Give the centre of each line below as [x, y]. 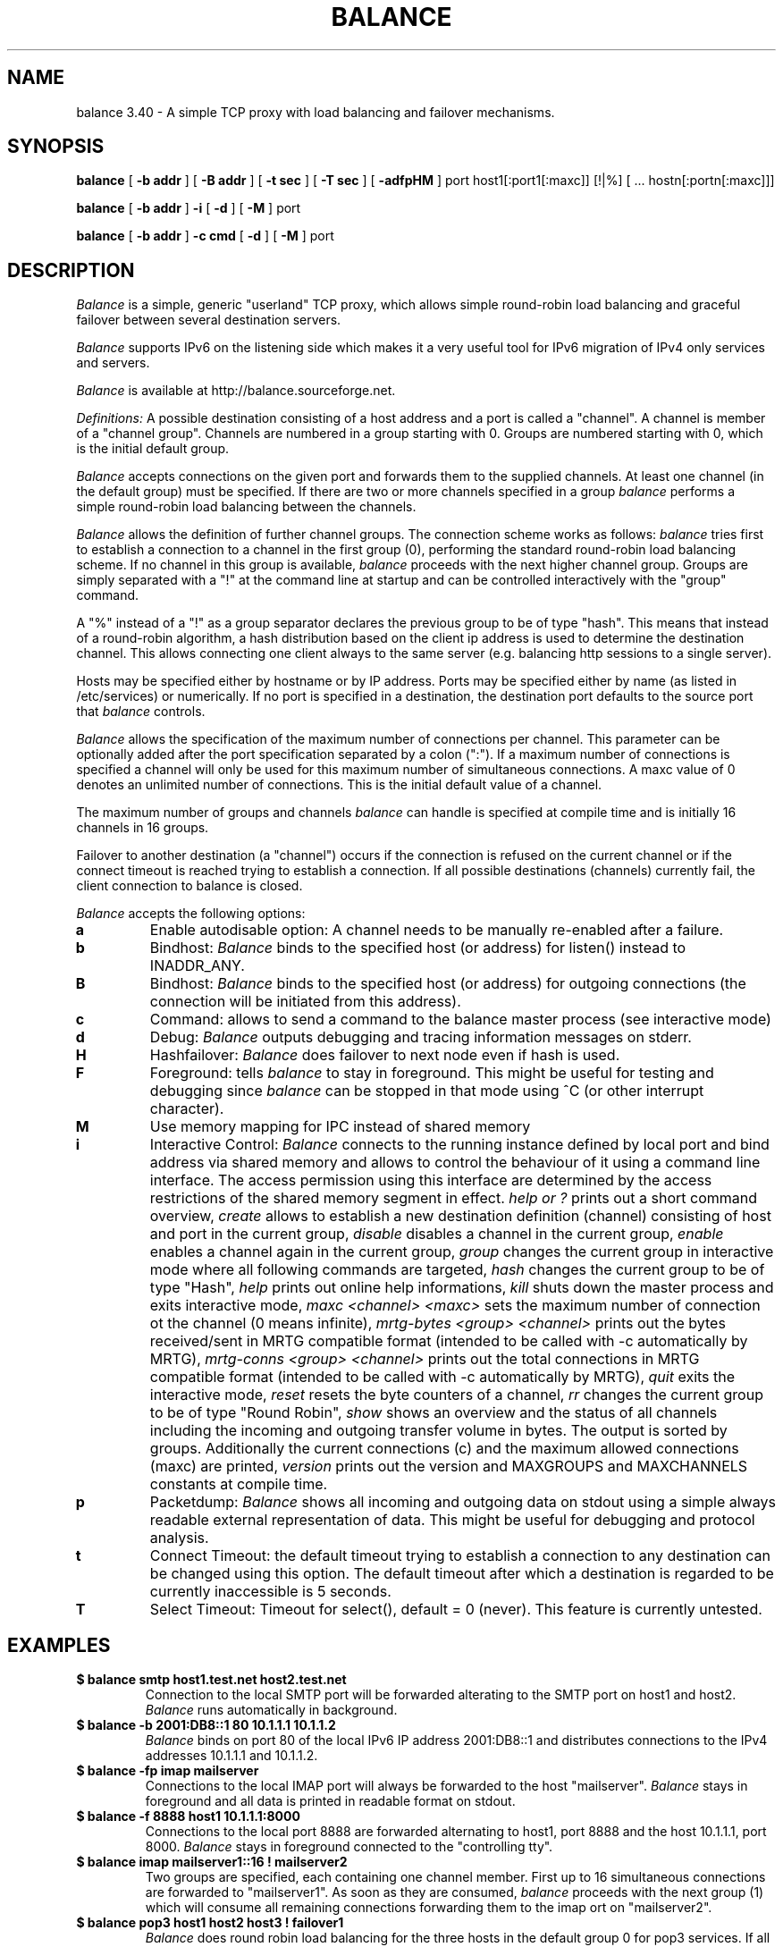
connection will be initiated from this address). [305, 1002]
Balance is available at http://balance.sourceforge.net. [236, 391]
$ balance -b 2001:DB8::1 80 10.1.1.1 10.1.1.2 [206, 1725]
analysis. [179, 1538]
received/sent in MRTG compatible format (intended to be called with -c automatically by [449, 1341]
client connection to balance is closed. [189, 886]
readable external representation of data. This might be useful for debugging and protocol [452, 1520]
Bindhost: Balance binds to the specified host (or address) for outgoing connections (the [448, 984]
